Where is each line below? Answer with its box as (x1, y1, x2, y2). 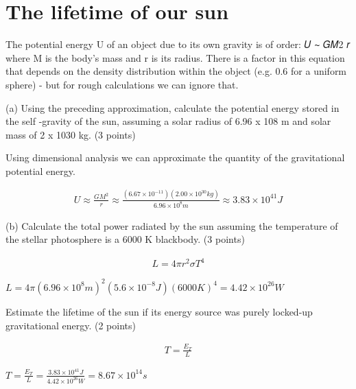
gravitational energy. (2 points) (5, 318, 136, 332)
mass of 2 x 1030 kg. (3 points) (5, 127, 136, 141)
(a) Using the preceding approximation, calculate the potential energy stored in (5, 100, 340, 115)
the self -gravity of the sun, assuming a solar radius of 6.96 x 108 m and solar (5, 114, 331, 128)
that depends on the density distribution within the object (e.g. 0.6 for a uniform (5, 64, 347, 78)
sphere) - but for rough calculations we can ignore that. (5, 77, 239, 91)
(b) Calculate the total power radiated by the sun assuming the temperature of (5, 218, 338, 233)
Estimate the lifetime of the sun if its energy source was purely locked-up (5, 304, 313, 318)
